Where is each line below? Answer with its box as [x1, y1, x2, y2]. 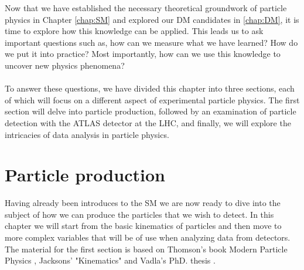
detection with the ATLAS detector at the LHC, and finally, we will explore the [5, 116, 291, 129]
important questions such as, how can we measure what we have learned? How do [5, 36, 298, 48]
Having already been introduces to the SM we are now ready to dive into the [5, 197, 281, 209]
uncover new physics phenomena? [5, 59, 125, 71]
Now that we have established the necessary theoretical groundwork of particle [5, 2, 287, 14]
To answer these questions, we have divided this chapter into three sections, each [5, 82, 295, 95]
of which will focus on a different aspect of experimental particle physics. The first [5, 93, 300, 106]
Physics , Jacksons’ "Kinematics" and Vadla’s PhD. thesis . [5, 254, 216, 266]
